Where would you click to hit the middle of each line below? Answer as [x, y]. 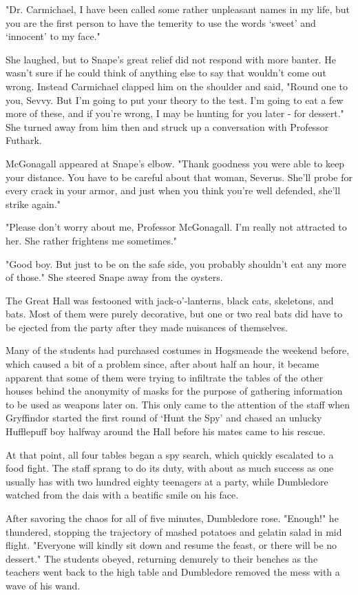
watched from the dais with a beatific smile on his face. [122, 495]
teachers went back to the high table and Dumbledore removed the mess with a [173, 572]
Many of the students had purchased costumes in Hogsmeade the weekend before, [178, 350]
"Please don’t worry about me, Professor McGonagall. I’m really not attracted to [176, 227]
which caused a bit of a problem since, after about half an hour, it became [162, 364]
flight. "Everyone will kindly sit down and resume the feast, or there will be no [171, 545]
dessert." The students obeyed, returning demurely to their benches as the [162, 558]
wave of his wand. [43, 585]
